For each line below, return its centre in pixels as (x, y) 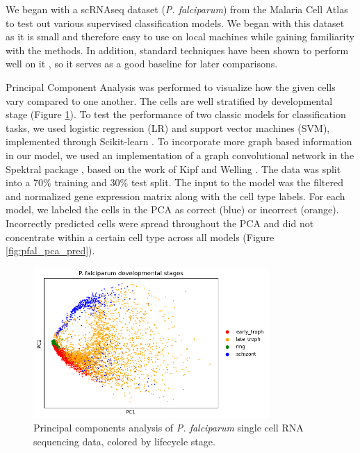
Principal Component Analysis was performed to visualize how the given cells (171, 87)
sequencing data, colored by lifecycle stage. (124, 441)
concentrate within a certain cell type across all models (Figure (140, 237)
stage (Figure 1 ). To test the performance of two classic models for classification (176, 114)
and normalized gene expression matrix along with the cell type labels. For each (175, 196)
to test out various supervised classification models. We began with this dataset (175, 23)
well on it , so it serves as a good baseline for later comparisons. (142, 64)
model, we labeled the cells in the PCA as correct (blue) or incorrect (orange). (172, 209)
